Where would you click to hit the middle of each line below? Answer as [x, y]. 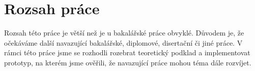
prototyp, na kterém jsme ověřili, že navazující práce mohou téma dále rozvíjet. [128, 62]
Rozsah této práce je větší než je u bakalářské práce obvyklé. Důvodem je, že [124, 33]
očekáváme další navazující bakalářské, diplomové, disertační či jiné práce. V [123, 42]
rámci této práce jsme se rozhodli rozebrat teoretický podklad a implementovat [127, 52]
